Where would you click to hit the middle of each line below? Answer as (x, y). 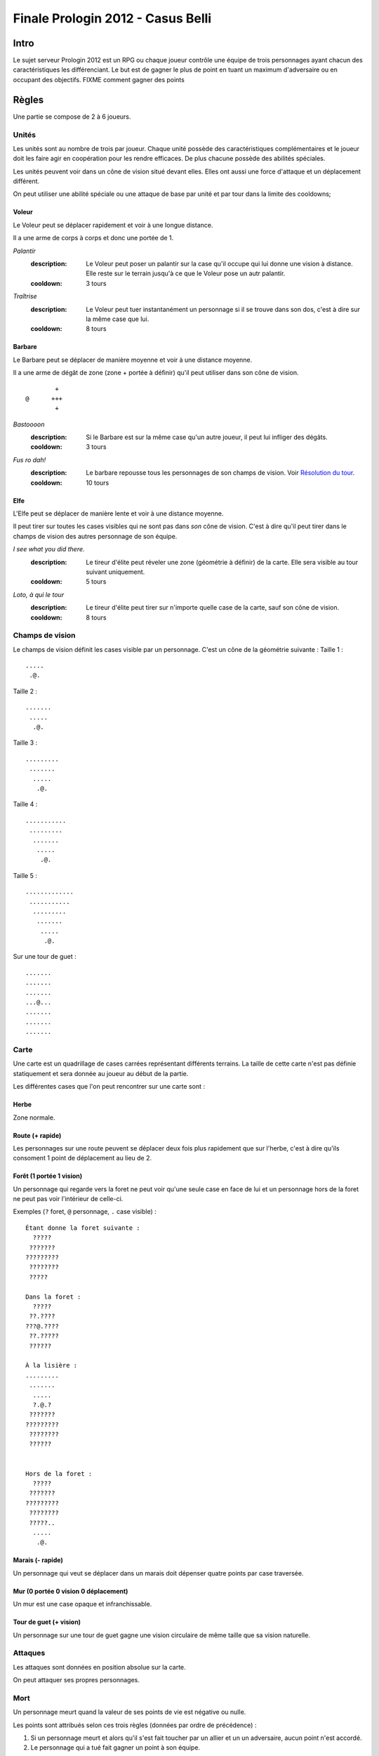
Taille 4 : (25, 804)
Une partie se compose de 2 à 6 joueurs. (72, 117)
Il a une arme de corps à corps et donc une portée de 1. (93, 238)
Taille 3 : (25, 743)
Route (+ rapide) (37, 1135)
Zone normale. (34, 1118)
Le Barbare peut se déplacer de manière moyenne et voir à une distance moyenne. (133, 360)
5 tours (96, 582)
